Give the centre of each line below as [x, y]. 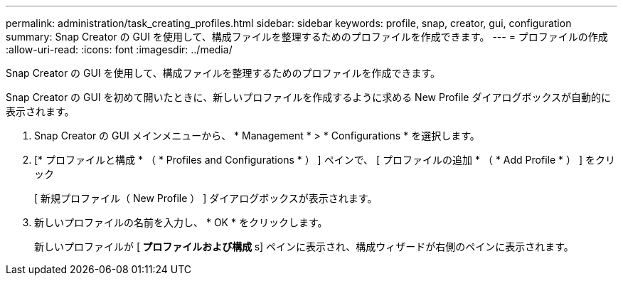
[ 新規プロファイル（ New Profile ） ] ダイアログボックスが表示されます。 [206, 198]
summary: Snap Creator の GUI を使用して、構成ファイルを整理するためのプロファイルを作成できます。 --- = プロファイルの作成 [307, 37]
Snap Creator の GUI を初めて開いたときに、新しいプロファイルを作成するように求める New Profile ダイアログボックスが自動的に [308, 97]
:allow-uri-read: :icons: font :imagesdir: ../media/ [119, 49]
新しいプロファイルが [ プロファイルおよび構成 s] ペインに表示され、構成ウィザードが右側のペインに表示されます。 [304, 246]
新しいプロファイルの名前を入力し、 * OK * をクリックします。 [181, 222]
